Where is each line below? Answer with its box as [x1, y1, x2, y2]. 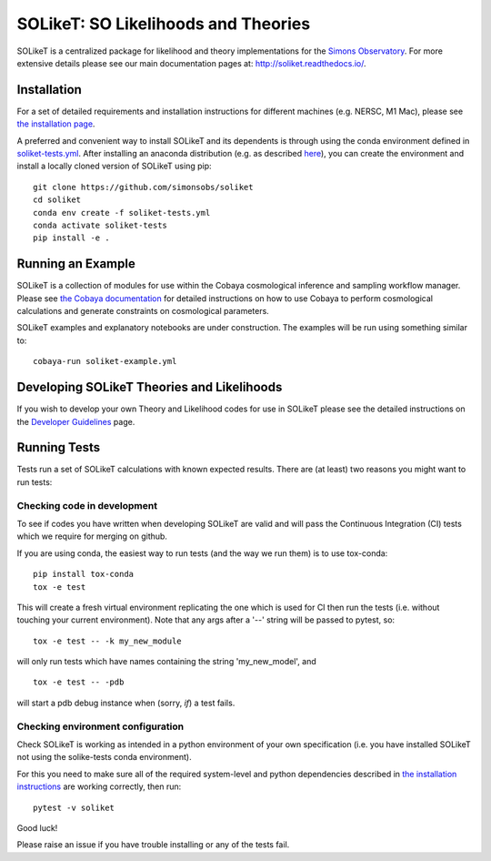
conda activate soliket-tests [33, 219, 168, 230]
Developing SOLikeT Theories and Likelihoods [16, 380, 283, 395]
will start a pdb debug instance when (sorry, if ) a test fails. [16, 697, 235, 708]
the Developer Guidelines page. [16, 416, 135, 427]
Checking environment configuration [16, 720, 185, 733]
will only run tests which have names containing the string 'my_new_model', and [16, 656, 317, 667]
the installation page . [16, 118, 95, 129]
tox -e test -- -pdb [33, 677, 125, 687]
